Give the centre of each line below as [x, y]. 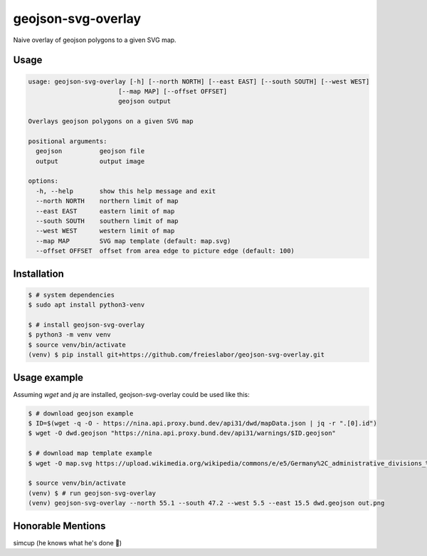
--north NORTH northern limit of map [107, 201]
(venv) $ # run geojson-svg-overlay [92, 493]
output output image [90, 161]
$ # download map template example [90, 453]
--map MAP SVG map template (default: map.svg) [133, 241]
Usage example [48, 377]
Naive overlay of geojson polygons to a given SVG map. [95, 40]
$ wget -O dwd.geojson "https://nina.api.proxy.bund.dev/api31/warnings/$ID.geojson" [182, 433]
